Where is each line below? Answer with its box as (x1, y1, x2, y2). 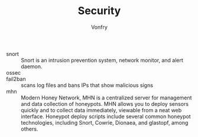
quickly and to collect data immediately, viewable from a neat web (21, 106, 182, 113)
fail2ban (6, 75, 26, 82)
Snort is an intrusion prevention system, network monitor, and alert (21, 56, 183, 64)
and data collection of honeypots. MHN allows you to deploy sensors (21, 100, 189, 107)
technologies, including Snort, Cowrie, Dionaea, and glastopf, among (21, 119, 189, 126)
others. (21, 125, 38, 132)
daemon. (21, 63, 43, 70)
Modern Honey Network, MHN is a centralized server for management (21, 94, 192, 101)
